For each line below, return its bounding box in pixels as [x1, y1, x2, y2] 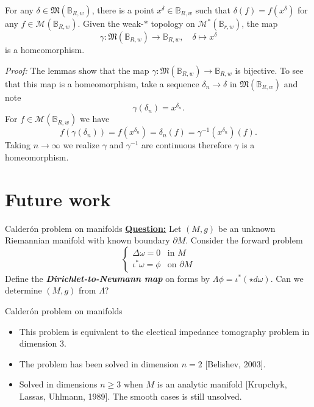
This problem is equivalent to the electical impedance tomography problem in [19, 325, 310, 337]
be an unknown [218, 222, 276, 234]
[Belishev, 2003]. [205, 357, 266, 370]
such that [195, 4, 231, 16]
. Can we [270, 272, 304, 284]
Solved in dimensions [19, 378, 98, 391]
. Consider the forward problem [185, 234, 303, 247]
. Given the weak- [77, 17, 144, 29]
